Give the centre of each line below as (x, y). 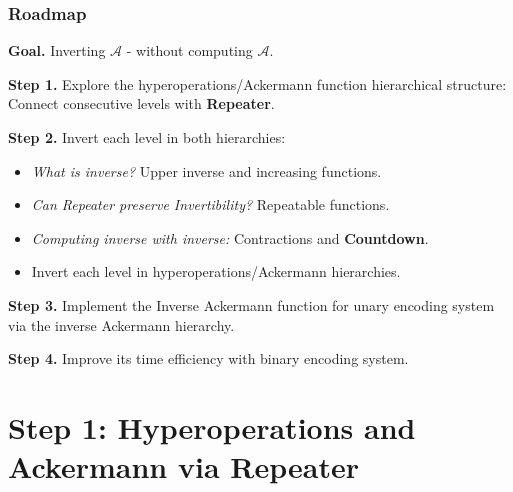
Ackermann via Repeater (183, 466)
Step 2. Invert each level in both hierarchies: (147, 137)
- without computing (189, 50)
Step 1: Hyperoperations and (212, 426)
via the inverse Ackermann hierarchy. (121, 324)
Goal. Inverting (57, 50)
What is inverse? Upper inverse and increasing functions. (206, 170)
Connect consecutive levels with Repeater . (141, 103)
